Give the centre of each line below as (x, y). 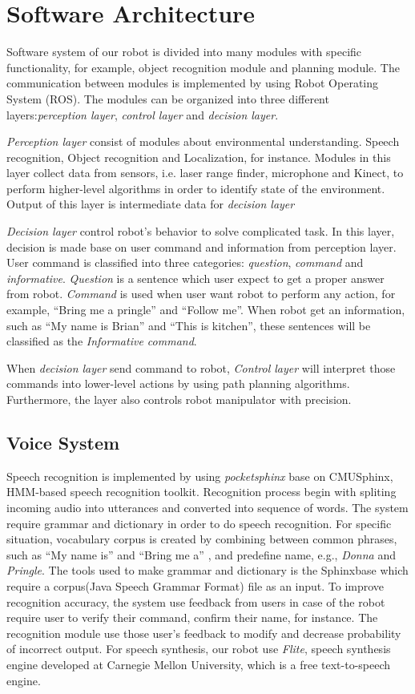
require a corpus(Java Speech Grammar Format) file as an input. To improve (195, 585)
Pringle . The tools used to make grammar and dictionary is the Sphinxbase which (207, 570)
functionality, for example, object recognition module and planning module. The (203, 67)
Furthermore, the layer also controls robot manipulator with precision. (179, 399)
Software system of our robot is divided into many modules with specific (184, 52)
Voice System (63, 442)
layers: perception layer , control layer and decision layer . (143, 114)
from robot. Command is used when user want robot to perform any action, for (201, 294)
